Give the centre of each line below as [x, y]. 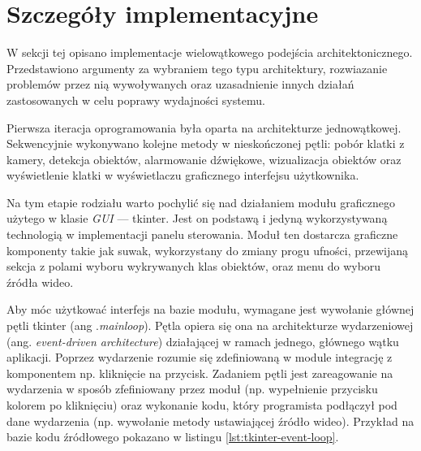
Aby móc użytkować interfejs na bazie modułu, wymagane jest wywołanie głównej [210, 309]
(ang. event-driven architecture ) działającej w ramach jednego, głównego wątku [203, 341]
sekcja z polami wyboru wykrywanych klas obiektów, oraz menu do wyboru [194, 266]
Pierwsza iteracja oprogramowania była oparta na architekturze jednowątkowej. [204, 127]
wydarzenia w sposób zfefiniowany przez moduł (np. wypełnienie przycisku [192, 389]
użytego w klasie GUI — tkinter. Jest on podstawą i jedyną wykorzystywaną [197, 218]
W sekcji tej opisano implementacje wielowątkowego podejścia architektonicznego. [210, 52]
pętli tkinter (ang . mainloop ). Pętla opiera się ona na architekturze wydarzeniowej [210, 325]
